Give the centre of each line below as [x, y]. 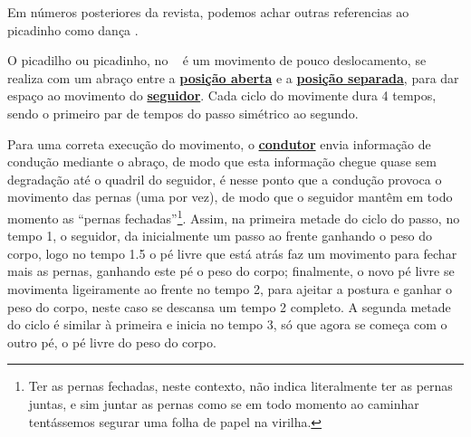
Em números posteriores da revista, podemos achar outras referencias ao [208, 12]
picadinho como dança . [73, 29]
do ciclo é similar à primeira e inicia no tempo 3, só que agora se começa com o [227, 324]
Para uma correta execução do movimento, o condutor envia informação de [219, 143]
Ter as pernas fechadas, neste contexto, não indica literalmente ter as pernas [240, 386]
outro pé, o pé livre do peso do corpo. [112, 342]
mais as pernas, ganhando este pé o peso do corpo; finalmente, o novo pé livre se [231, 271]
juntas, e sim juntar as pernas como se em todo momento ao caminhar [224, 403]
